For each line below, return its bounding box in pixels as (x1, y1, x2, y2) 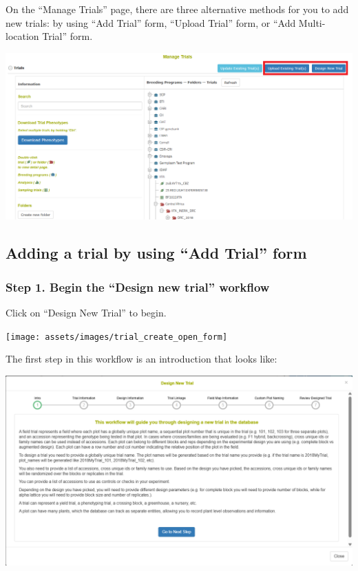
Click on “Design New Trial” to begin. (6, 305, 167, 320)
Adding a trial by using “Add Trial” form (6, 242, 307, 263)
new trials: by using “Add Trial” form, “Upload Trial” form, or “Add (6, 15, 296, 30)
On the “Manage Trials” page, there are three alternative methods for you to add (6, 2, 349, 16)
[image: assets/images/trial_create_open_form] (6, 332, 228, 342)
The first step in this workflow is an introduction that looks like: (6, 352, 277, 366)
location (6, 29, 39, 43)
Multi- (298, 15, 326, 30)
